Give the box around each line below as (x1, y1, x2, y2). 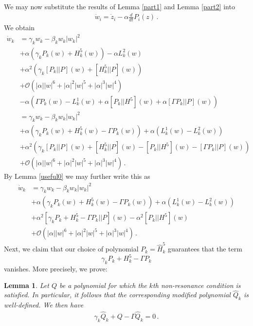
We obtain (4, 22, 35, 32)
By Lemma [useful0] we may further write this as (4, 171, 150, 181)
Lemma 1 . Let (4, 280, 49, 290)
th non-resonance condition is (153, 280, 241, 290)
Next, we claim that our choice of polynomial (4, 244, 139, 254)
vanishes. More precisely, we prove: (4, 264, 108, 274)
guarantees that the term (167, 244, 242, 254)
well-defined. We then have (4, 300, 84, 310)
